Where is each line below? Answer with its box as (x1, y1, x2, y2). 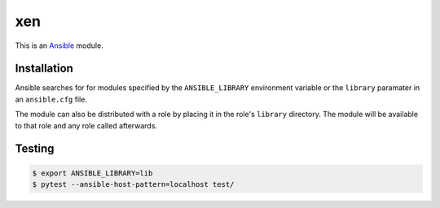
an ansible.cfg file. (15, 94, 87, 104)
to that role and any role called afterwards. (15, 120, 158, 130)
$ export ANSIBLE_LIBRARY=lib (32, 168, 153, 178)
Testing (15, 142, 55, 156)
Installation (15, 62, 73, 76)
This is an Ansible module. (15, 41, 103, 50)
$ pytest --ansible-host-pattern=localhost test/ (32, 180, 235, 189)
